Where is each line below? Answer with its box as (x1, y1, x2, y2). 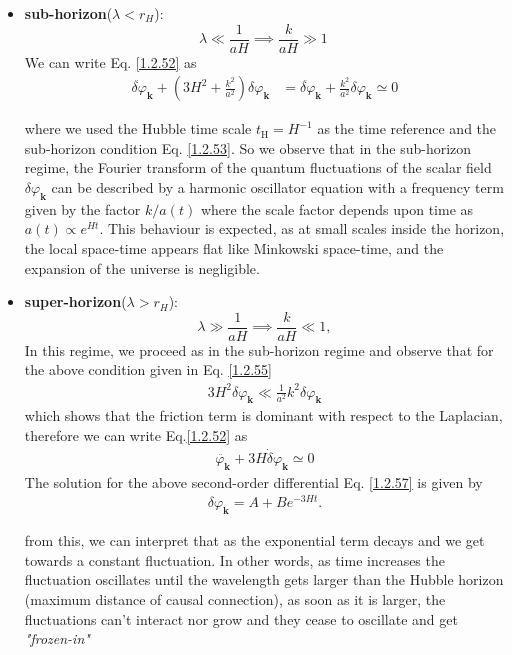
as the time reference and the (317, 118, 497, 139)
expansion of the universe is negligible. (24, 257, 260, 278)
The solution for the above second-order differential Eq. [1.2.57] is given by (24, 471, 483, 492)
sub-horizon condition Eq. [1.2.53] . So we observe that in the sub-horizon (24, 137, 472, 158)
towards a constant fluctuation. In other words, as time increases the (24, 549, 445, 570)
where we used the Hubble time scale (24, 118, 252, 139)
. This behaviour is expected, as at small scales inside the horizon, (99, 218, 505, 239)
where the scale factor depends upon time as (200, 198, 474, 219)
